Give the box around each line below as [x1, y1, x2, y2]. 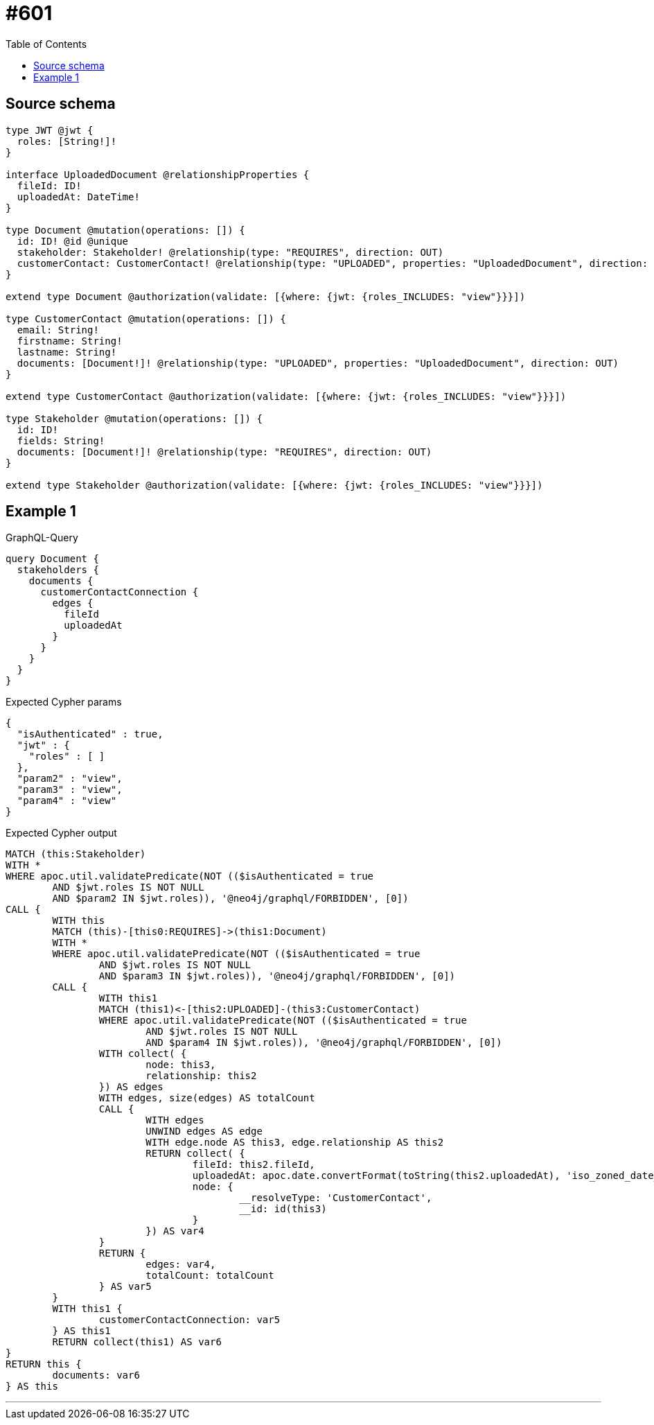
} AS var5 [98, 1281, 152, 1293]
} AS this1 [52, 1325, 111, 1337]
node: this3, [145, 1059, 216, 1071]
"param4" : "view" [17, 795, 117, 807]
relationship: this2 [145, 1070, 257, 1082]
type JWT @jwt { [6, 124, 94, 136]
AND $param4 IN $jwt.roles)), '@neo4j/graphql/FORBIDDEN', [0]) [145, 1037, 502, 1049]
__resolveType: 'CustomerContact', [239, 1192, 432, 1204]
